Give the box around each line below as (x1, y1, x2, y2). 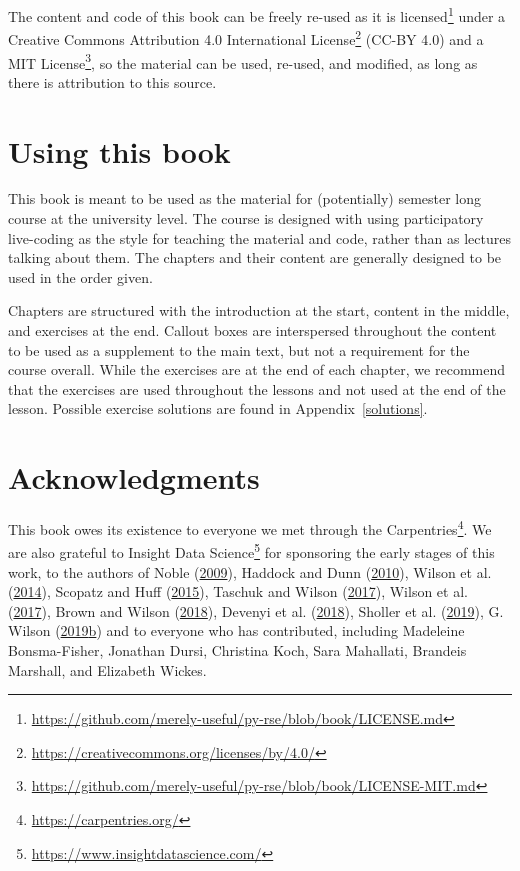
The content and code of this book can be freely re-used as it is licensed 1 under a (8, 3, 506, 26)
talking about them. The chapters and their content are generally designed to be (8, 247, 502, 268)
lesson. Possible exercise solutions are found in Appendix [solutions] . (8, 398, 428, 419)
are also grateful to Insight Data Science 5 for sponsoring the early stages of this (8, 539, 495, 563)
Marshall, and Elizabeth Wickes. (8, 659, 207, 680)
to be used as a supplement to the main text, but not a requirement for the (8, 339, 470, 360)
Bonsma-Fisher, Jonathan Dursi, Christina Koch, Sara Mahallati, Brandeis (8, 640, 467, 660)
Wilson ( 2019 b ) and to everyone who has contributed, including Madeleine (8, 620, 465, 641)
